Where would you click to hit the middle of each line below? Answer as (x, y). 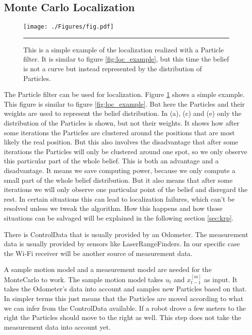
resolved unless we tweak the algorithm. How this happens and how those (113, 208)
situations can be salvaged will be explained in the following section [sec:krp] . (119, 217)
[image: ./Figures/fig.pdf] (69, 27)
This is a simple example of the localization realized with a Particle (124, 49)
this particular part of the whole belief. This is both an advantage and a (111, 161)
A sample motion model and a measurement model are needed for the (108, 269)
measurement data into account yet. (57, 327)
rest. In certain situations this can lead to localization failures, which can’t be (119, 199)
